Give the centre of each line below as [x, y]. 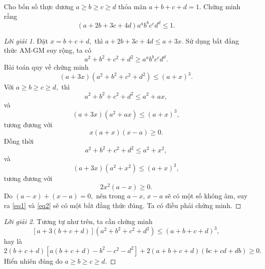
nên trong [111, 196]
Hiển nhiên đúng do [33, 261]
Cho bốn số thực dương [39, 6]
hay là [13, 241]
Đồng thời [19, 141]
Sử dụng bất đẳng [212, 40]
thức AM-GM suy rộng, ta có [48, 50]
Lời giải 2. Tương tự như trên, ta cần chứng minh [78, 221]
